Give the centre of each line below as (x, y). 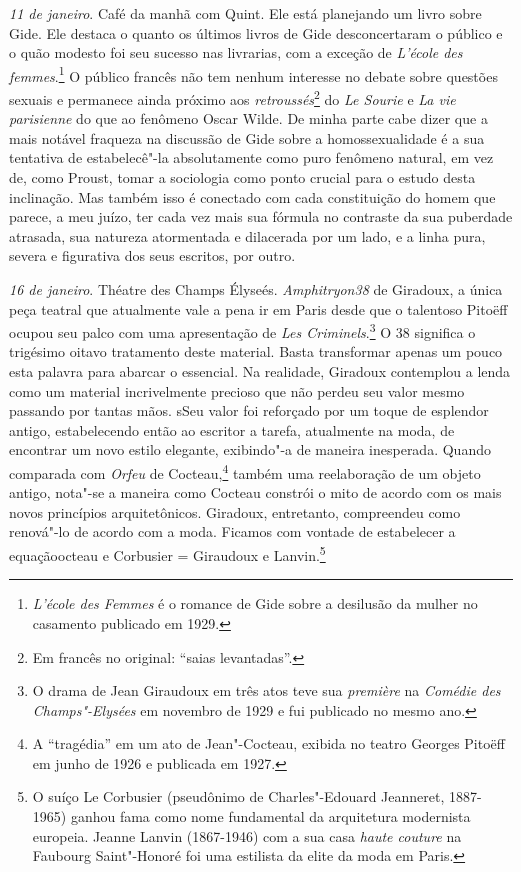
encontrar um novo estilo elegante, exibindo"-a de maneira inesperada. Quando (250, 449)
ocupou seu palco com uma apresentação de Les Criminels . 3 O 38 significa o (242, 330)
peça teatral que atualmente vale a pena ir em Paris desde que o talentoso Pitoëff (258, 308)
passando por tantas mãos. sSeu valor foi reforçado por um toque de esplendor (249, 410)
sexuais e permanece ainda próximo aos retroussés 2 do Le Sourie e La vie (232, 97)
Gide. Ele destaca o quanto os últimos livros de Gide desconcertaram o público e (256, 32)
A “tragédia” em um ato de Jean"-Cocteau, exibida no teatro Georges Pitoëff (268, 743)
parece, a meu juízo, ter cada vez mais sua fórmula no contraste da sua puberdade (261, 216)
